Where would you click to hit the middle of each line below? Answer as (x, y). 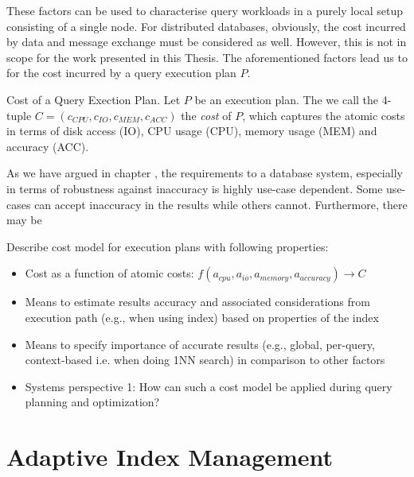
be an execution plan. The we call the (287, 99)
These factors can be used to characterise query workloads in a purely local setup (205, 10)
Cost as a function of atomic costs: (109, 273)
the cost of (206, 115)
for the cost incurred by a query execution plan (121, 73)
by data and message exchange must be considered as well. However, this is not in (207, 42)
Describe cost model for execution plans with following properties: (168, 246)
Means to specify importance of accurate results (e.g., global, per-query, (200, 344)
